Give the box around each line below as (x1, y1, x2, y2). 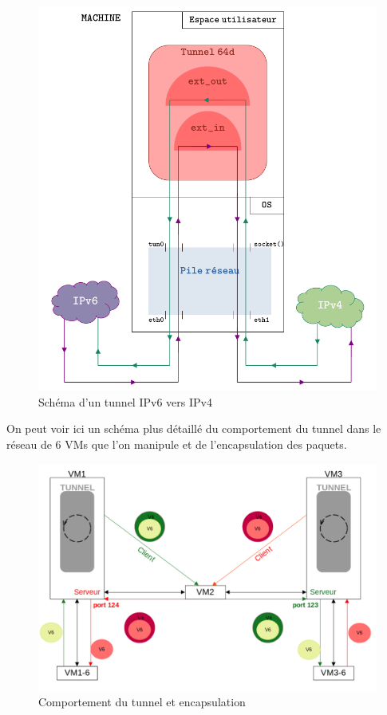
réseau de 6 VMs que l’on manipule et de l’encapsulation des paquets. (6, 436, 347, 453)
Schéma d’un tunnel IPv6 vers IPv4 (38, 393, 212, 410)
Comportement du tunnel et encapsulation (38, 693, 246, 710)
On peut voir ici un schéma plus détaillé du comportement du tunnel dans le (6, 420, 381, 437)
